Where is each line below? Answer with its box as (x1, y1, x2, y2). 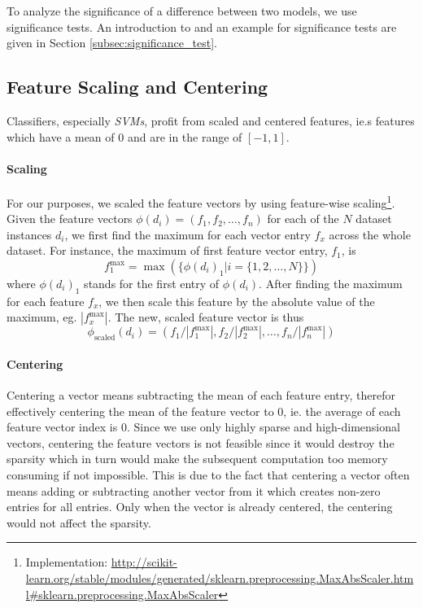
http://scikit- (111, 553, 177, 571)
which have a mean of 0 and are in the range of (7, 128, 242, 145)
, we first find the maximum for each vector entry (64, 225, 311, 243)
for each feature (7, 292, 85, 309)
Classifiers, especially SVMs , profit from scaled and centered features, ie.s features (7, 112, 415, 129)
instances (7, 225, 52, 243)
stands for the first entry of (84, 275, 220, 291)
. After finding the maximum (259, 275, 403, 291)
